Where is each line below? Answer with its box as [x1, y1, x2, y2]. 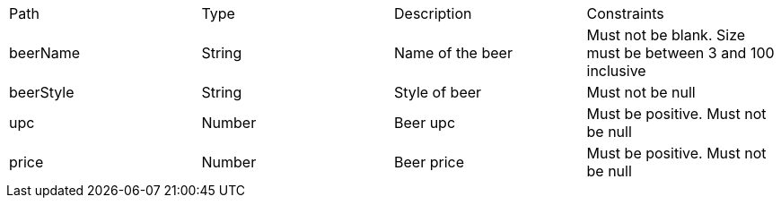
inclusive [586, 62, 646, 80]
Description [394, 4, 472, 22]
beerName [9, 44, 81, 62]
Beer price [394, 153, 464, 171]
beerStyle [9, 83, 75, 101]
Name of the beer [394, 44, 513, 62]
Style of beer [394, 83, 482, 101]
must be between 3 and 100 [586, 44, 775, 62]
